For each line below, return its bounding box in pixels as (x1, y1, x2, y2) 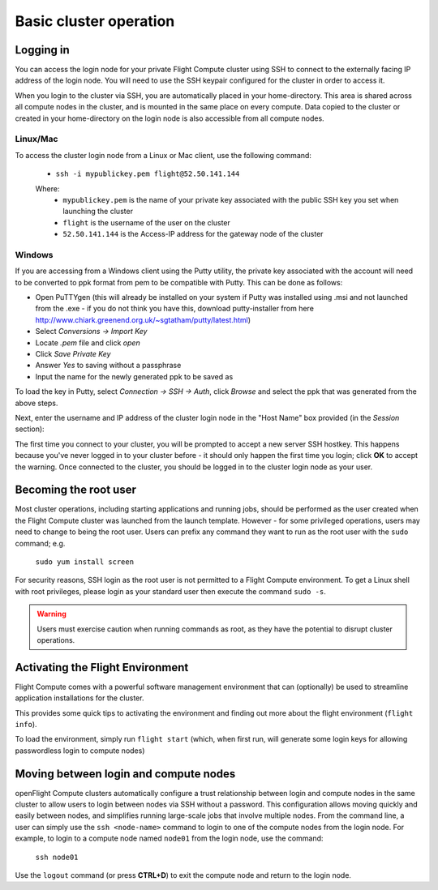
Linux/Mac (15, 134, 58, 145)
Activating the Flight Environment (15, 661, 189, 674)
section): (15, 424, 45, 434)
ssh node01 (35, 852, 79, 862)
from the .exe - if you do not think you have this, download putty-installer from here (35, 304, 314, 314)
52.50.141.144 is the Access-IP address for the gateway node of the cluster (62, 229, 324, 239)
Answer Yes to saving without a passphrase (35, 361, 182, 370)
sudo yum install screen (35, 557, 134, 567)
